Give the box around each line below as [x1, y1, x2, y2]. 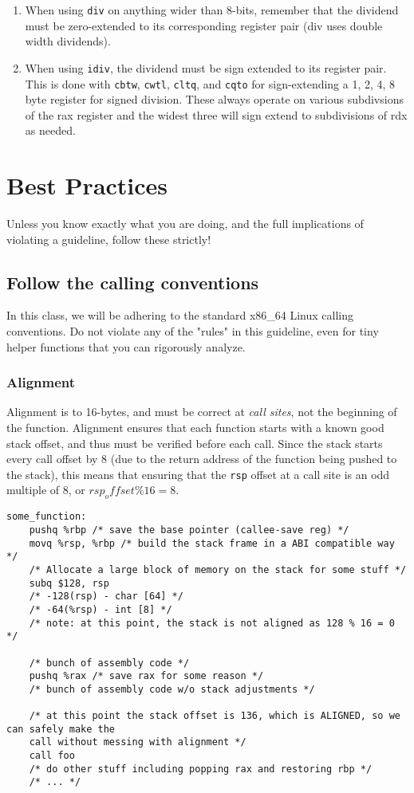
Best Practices [6, 169, 168, 202]
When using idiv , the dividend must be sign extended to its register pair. [25, 59, 387, 76]
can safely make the [6, 723, 116, 735]
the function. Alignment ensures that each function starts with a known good [6, 419, 384, 436]
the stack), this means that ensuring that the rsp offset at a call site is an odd [6, 465, 390, 482]
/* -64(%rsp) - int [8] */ [29, 603, 172, 615]
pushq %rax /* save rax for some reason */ [29, 670, 264, 682]
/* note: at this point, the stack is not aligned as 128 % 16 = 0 [29, 617, 395, 629]
